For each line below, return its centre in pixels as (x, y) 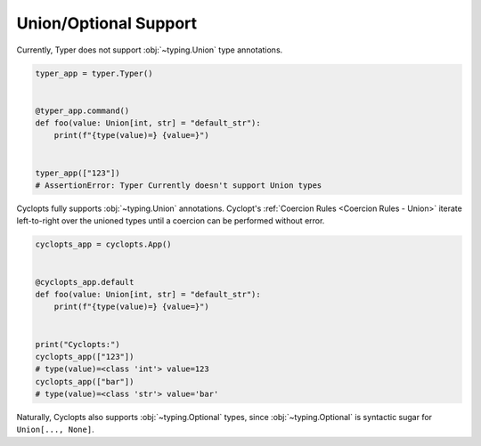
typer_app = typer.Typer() (94, 73)
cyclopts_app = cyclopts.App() (104, 244)
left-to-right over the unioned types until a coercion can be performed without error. (171, 221)
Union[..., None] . (55, 430)
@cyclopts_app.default (85, 282)
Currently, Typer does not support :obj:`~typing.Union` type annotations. (150, 50)
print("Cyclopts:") (77, 344)
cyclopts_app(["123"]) (85, 357)
